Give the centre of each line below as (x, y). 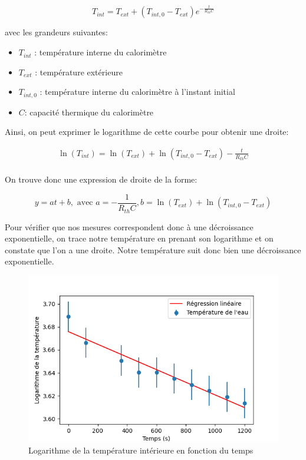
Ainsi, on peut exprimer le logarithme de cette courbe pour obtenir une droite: (147, 132)
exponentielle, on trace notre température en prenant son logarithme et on (139, 238)
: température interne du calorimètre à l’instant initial (137, 92)
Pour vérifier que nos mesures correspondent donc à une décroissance (129, 226)
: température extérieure (79, 72)
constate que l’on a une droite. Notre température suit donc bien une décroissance (153, 249)
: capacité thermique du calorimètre (89, 112)
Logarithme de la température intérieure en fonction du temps (141, 450)
